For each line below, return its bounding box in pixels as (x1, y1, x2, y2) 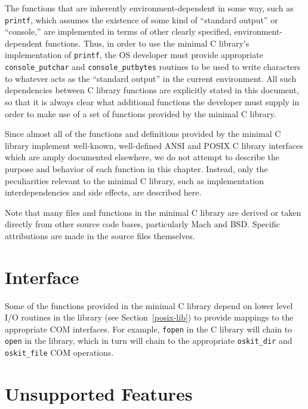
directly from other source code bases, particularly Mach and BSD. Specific (5, 218, 280, 230)
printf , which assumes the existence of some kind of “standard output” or (5, 13, 278, 26)
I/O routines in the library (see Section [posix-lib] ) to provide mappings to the (5, 311, 294, 323)
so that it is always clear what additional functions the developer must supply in (5, 95, 300, 108)
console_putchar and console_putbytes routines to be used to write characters (5, 60, 301, 73)
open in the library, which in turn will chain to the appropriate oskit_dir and (5, 334, 292, 347)
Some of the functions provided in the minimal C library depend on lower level (5, 299, 293, 312)
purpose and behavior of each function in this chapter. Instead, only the (5, 162, 268, 175)
